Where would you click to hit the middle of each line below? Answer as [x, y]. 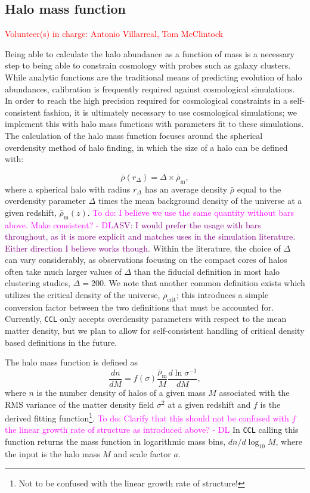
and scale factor [142, 453]
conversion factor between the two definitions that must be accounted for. [139, 307]
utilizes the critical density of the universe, [83, 295]
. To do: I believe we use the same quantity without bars [191, 212]
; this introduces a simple [222, 295]
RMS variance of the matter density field [80, 404]
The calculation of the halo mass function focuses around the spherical [134, 135]
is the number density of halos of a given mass [121, 393]
